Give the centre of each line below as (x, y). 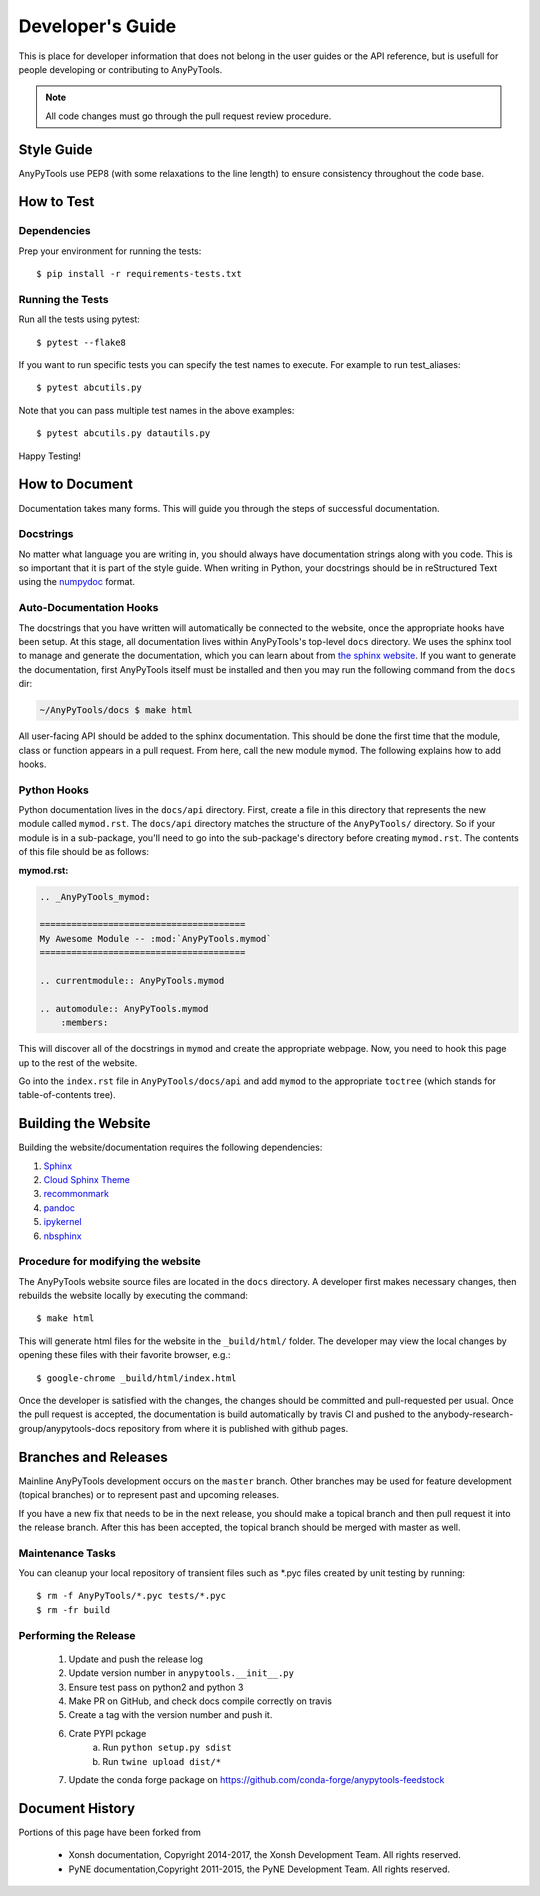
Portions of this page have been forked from (110, 1832)
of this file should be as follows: (84, 852)
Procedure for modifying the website (110, 1262)
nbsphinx (62, 1236)
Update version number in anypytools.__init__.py (181, 1673)
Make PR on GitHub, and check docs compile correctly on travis (200, 1701)
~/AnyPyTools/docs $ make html (116, 710)
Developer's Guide (97, 26)
